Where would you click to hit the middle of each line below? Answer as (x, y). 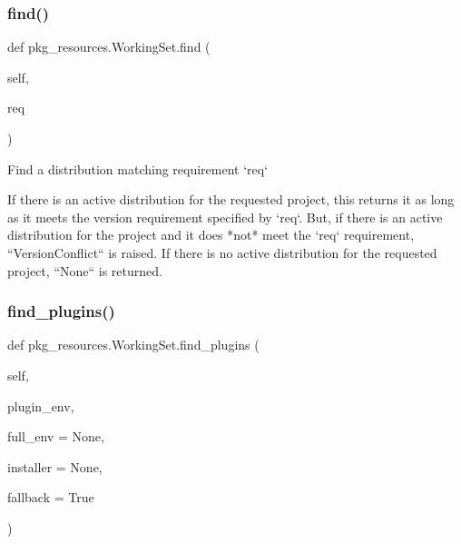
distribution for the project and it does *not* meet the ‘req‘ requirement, (211, 235)
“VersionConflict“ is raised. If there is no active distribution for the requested (222, 252)
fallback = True (51, 497)
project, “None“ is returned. (85, 270)
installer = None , (55, 466)
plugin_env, (41, 406)
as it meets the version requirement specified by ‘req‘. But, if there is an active (225, 217)
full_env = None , (56, 436)
